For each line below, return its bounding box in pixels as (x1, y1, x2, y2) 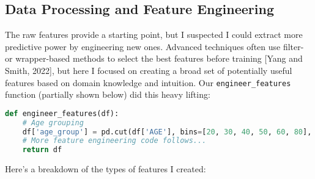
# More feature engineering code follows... (22, 136, 207, 145)
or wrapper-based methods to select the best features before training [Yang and (5, 52, 303, 65)
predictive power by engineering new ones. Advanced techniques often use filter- (5, 40, 304, 53)
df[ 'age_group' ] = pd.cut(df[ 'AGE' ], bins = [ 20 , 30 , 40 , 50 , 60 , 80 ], (22, 127, 312, 136)
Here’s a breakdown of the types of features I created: (5, 163, 206, 175)
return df (22, 145, 62, 155)
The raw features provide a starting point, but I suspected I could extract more (5, 28, 303, 41)
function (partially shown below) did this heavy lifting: (5, 88, 210, 101)
